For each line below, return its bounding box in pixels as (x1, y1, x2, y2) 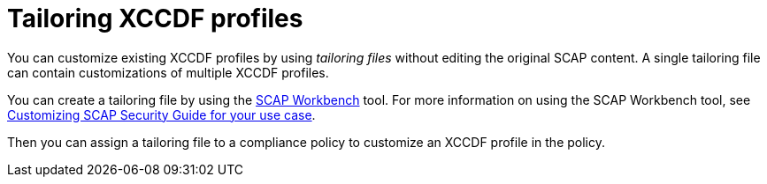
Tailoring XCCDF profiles (7, 4, 303, 33)
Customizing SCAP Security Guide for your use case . (7, 107, 316, 122)
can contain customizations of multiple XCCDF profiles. (7, 64, 329, 80)
